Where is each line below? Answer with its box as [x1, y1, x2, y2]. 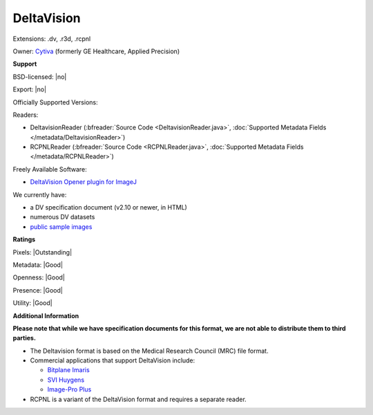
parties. [12, 334, 36, 342]
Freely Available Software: [12, 165, 87, 173]
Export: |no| [12, 85, 47, 93]
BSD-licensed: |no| [12, 73, 67, 81]
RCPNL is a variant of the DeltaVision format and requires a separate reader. [30, 395, 247, 403]
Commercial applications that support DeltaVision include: [30, 356, 195, 365]
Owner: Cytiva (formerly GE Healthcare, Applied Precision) [12, 47, 180, 55]
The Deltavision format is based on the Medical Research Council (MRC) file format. [30, 347, 269, 355]
